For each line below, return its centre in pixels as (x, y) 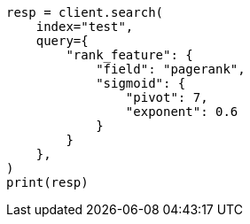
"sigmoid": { (141, 83)
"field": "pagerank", (171, 69)
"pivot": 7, (167, 97)
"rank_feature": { (129, 55)
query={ (62, 41)
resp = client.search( (85, 12)
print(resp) (47, 182)
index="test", (85, 27)
